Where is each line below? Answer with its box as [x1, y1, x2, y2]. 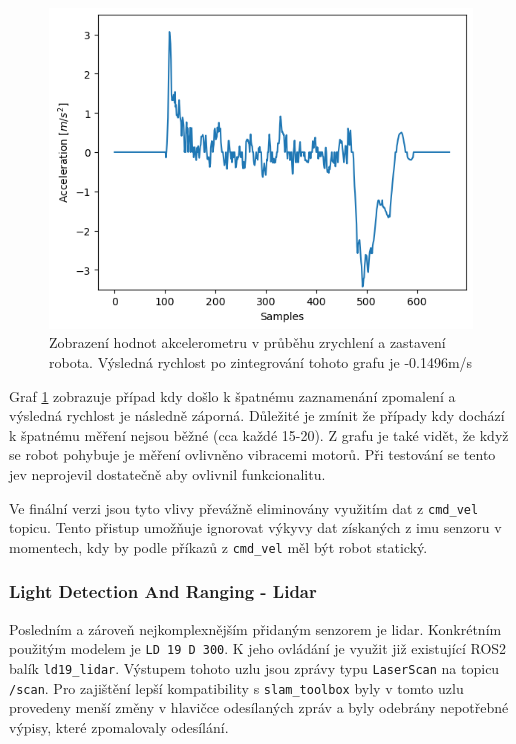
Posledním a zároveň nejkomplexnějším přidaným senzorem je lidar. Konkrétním [9, 618, 502, 639]
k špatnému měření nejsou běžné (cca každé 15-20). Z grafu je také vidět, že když [9, 424, 509, 445]
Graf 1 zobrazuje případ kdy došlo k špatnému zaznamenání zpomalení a [9, 385, 456, 406]
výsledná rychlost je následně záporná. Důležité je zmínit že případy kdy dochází [9, 405, 505, 426]
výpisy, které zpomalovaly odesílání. [9, 716, 229, 737]
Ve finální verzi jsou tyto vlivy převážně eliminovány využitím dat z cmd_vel [9, 497, 479, 518]
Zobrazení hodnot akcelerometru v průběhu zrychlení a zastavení [49, 332, 446, 353]
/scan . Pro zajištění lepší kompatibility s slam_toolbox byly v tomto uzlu [9, 677, 464, 698]
